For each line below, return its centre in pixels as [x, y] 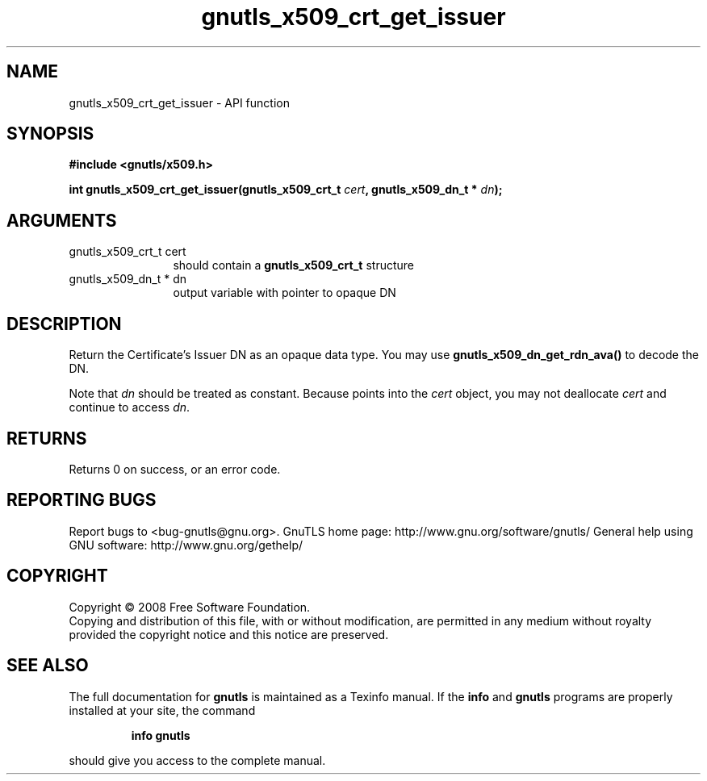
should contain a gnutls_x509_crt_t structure [293, 265]
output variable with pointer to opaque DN [284, 293]
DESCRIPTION [64, 324]
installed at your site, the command [162, 710]
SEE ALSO [48, 666]
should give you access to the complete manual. [197, 760]
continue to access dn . [130, 407]
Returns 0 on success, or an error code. [175, 469]
